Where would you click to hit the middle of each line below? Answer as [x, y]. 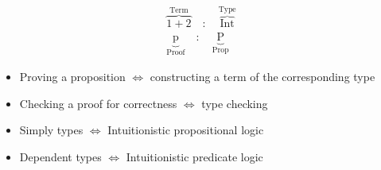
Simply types [51, 130]
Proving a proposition [72, 76]
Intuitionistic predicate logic [194, 156]
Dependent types [60, 156]
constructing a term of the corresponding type [262, 76]
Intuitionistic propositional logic [186, 130]
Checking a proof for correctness [98, 103]
